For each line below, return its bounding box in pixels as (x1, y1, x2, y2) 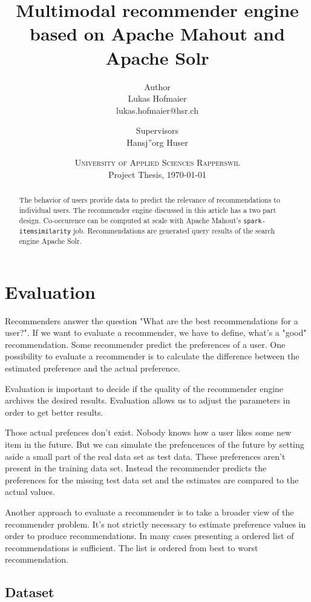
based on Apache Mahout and (30, 21, 285, 46)
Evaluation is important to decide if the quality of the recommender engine (5, 382, 284, 394)
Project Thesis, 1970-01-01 (108, 168, 207, 181)
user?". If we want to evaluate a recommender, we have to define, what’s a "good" (5, 326, 307, 339)
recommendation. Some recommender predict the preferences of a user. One (5, 338, 286, 350)
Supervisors (136, 124, 179, 137)
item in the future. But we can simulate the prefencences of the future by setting (5, 437, 304, 450)
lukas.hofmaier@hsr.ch (116, 103, 198, 116)
